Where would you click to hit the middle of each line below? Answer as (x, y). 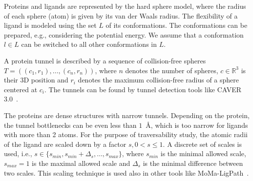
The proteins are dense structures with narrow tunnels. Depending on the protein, (127, 115)
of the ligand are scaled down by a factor (65, 144)
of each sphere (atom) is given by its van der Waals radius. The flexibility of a (121, 15)
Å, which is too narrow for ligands (197, 125)
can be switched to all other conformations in (89, 44)
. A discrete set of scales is (202, 144)
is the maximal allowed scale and (81, 163)
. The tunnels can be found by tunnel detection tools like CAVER (143, 89)
